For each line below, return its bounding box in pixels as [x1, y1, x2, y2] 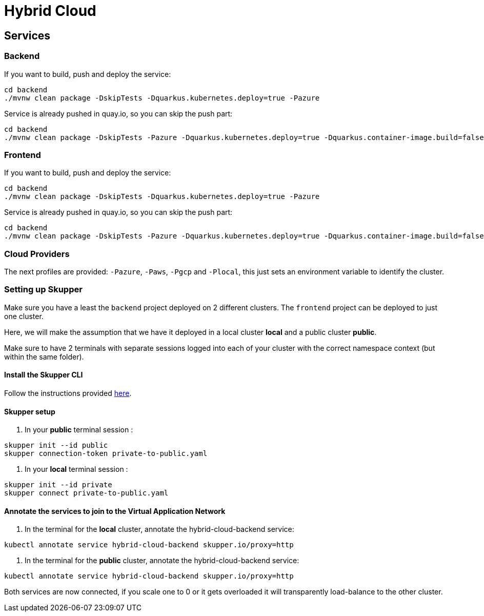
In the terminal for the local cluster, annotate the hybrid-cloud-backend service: [25, 525, 294, 534]
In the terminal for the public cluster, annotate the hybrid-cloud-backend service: [25, 556, 299, 565]
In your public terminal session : [25, 425, 133, 434]
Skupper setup [4, 407, 55, 416]
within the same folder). [4, 352, 84, 361]
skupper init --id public [4, 441, 108, 450]
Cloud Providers [4, 248, 70, 259]
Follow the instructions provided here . [4, 389, 132, 398]
